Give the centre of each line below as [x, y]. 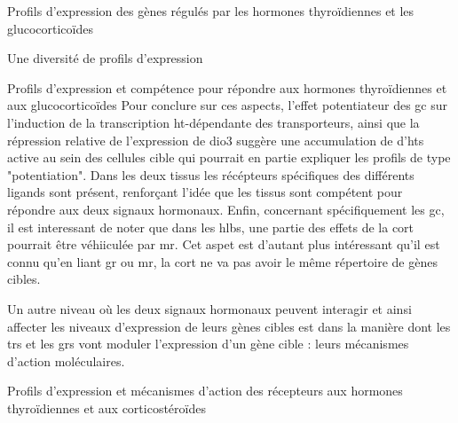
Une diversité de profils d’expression [105, 58]
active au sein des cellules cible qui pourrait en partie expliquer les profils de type [229, 157]
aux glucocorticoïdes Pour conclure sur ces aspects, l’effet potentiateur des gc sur [227, 105]
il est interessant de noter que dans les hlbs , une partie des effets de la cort [211, 227]
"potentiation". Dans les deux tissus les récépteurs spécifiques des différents [211, 174]
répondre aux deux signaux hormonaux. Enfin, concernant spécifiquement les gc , [226, 209]
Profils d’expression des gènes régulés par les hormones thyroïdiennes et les [211, 11]
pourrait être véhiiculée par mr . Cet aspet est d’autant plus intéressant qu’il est [224, 244]
